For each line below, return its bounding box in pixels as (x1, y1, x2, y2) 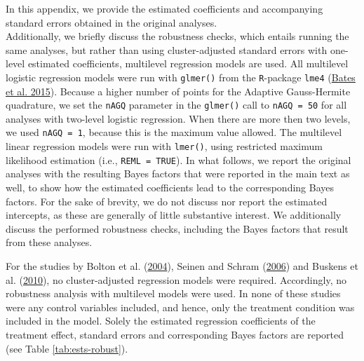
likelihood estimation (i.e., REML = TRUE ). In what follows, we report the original (6, 152, 351, 167)
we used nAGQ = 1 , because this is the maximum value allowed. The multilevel (6, 125, 342, 139)
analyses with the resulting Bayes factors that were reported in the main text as (6, 166, 350, 181)
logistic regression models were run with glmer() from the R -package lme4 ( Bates (6, 69, 356, 84)
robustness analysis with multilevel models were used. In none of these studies (6, 286, 341, 301)
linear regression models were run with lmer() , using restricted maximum (6, 139, 323, 154)
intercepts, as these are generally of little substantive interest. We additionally (6, 207, 342, 222)
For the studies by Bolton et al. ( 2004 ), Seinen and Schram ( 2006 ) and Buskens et (6, 259, 359, 273)
